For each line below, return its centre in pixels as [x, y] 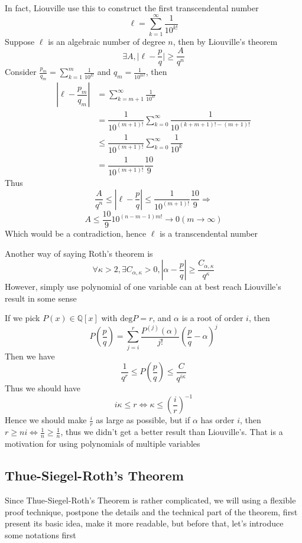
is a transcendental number [209, 233]
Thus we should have [43, 388]
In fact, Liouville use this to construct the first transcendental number [132, 8]
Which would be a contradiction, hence [76, 233]
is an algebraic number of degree [107, 41]
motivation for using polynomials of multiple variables [103, 444]
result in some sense [41, 298]
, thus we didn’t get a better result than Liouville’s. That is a [172, 432]
